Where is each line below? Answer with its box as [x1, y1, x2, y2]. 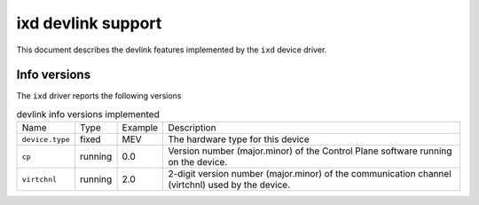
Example [122, 122, 159, 134]
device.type [21, 134, 70, 144]
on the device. [168, 156, 228, 169]
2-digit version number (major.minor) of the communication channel [168, 168, 452, 180]
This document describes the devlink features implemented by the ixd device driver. [16, 44, 327, 55]
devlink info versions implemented [16, 108, 160, 121]
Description [168, 122, 216, 134]
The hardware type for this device [168, 133, 310, 146]
